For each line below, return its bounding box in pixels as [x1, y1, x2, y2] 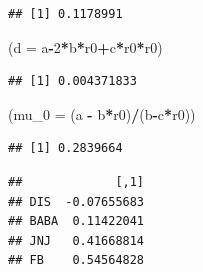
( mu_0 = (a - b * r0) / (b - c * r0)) [8, 103, 196, 124]
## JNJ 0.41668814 [8, 233, 145, 248]
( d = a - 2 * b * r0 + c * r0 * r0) [8, 36, 163, 57]
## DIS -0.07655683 [8, 194, 145, 209]
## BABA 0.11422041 [8, 214, 145, 229]
